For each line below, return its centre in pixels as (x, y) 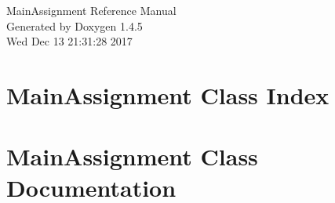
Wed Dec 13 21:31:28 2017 (69, 41)
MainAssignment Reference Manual (91, 10)
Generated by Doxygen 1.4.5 (75, 25)
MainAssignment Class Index (168, 94)
